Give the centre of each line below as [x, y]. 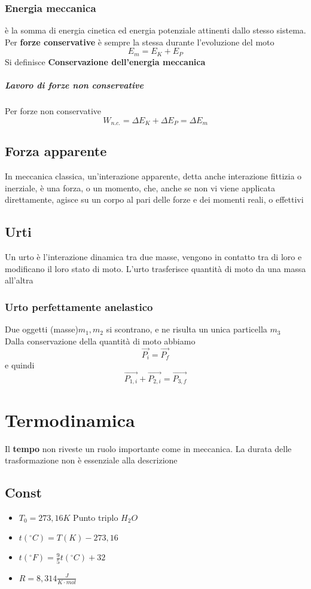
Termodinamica [70, 419]
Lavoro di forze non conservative [74, 85]
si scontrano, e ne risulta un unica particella [187, 329]
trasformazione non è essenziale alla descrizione [91, 460]
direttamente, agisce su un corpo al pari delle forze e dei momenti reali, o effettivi [154, 199]
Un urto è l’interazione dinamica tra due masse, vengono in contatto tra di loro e [153, 257]
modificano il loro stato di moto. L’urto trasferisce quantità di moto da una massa [155, 268]
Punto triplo [96, 517]
